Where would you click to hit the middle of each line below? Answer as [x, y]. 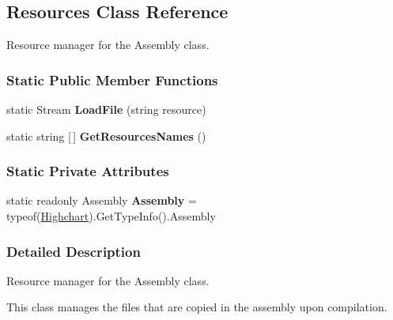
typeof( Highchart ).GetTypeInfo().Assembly [111, 216]
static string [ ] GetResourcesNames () [106, 136]
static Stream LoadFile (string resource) [106, 109]
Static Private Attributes [88, 171]
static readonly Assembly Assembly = [102, 200]
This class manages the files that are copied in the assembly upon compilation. [197, 307]
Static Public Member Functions [112, 79]
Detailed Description [74, 251]
